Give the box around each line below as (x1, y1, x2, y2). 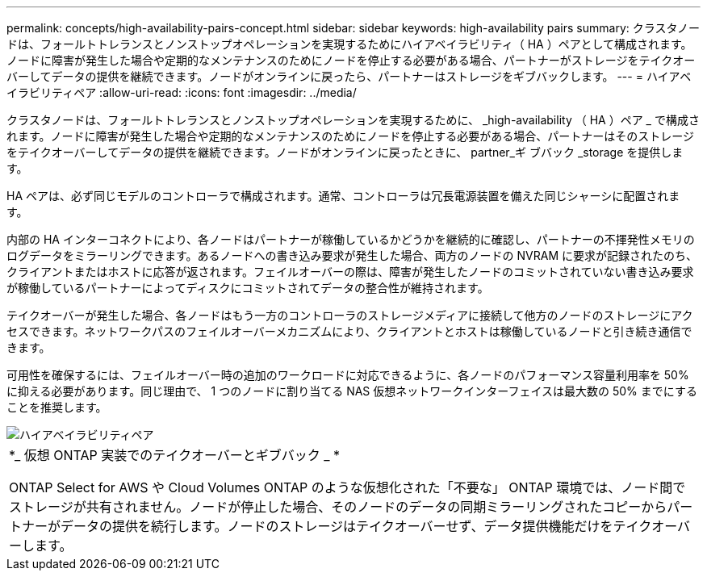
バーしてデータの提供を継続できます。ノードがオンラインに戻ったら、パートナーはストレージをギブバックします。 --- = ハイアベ (6, 69, 692, 83)
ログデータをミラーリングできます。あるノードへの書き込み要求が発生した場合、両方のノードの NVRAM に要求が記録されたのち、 (6, 249, 697, 262)
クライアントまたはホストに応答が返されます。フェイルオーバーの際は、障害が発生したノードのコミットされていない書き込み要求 (6, 265, 694, 278)
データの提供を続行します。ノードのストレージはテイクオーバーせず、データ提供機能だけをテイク (61, 518, 652, 534)
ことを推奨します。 (6, 400, 107, 414)
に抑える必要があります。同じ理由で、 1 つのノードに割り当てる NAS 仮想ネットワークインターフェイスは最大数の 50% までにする (6, 384, 697, 398)
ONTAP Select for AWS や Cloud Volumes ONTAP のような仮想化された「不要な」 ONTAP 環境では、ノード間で (9, 479, 686, 495)
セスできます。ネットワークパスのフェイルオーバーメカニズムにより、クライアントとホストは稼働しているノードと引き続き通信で (6, 324, 692, 338)
